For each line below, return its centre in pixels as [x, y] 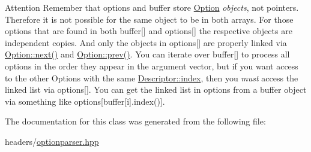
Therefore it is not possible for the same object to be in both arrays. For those [149, 19]
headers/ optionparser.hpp [52, 141]
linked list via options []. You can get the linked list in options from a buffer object [156, 89]
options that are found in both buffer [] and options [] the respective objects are [149, 31]
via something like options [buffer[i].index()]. [85, 101]
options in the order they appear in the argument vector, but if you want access [152, 66]
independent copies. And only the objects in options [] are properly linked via [146, 42]
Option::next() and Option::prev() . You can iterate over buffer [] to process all [147, 54]
